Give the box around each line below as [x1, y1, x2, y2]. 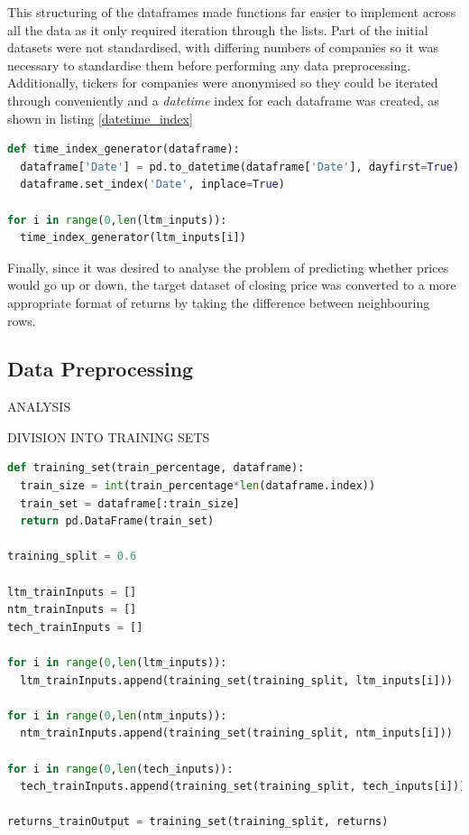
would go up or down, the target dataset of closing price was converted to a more [7, 275, 456, 294]
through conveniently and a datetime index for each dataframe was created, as [7, 90, 439, 109]
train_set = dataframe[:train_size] [20, 496, 240, 510]
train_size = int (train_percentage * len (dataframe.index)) [20, 479, 376, 493]
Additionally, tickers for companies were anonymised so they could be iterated [7, 73, 438, 92]
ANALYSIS [7, 397, 71, 416]
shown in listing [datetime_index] [7, 108, 193, 127]
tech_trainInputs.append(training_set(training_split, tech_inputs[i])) [20, 780, 466, 793]
